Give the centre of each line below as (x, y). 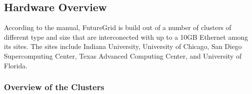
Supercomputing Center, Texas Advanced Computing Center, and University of (123, 55)
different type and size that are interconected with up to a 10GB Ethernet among (126, 37)
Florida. (16, 65)
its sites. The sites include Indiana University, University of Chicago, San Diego (123, 46)
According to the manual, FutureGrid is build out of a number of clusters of (118, 27)
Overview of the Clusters (54, 87)
